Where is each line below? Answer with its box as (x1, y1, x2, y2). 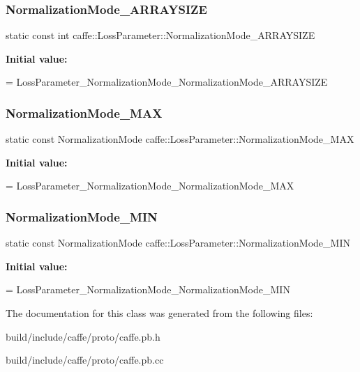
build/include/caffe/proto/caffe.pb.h (6, 329, 160, 343)
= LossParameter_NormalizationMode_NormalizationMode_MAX (6, 178, 294, 193)
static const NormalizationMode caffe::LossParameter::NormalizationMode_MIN (6, 235, 350, 250)
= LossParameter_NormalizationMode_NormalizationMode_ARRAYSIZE (6, 75, 328, 89)
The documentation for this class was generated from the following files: (6, 306, 313, 320)
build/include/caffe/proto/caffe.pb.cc (6, 352, 164, 367)
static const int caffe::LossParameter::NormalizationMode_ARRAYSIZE (6, 28, 315, 42)
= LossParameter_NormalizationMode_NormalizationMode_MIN (6, 282, 290, 297)
